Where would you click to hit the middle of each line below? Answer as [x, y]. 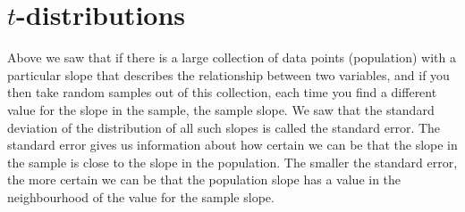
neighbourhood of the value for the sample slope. [141, 196]
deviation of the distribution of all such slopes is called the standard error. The [224, 127]
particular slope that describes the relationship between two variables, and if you [228, 74]
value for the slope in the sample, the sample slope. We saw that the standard [221, 109]
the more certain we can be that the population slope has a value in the [204, 179]
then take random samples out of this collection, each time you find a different [222, 92]
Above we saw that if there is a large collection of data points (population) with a [232, 57]
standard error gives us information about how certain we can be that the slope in [232, 145]
